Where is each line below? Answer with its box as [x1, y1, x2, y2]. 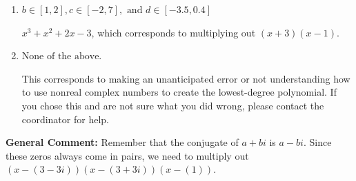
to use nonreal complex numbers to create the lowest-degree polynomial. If [21, 85, 337, 99]
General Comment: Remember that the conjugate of [6, 135, 239, 149]
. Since [303, 135, 332, 149]
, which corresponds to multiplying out [91, 25, 256, 39]
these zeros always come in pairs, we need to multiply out [6, 148, 249, 162]
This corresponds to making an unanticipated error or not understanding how [21, 71, 350, 85]
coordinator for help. [21, 111, 109, 126]
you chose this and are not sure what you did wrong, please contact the [21, 98, 324, 112]
